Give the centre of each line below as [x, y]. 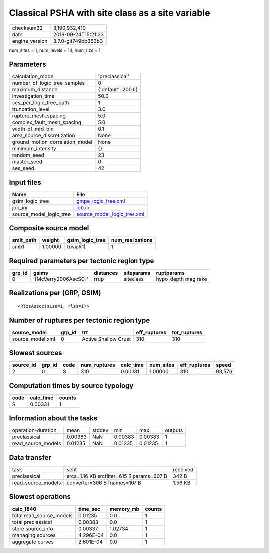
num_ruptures [98, 365]
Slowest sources [36, 353]
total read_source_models [43, 515]
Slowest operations [40, 497]
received [183, 469]
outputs [174, 430]
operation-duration [34, 430]
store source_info [33, 528]
